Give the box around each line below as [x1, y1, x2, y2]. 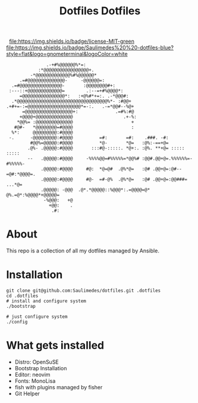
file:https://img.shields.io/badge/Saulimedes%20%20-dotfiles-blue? [6, 44, 174, 51]
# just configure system [6, 314, 68, 320]
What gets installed [6, 339, 105, 352]
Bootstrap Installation [14, 365, 67, 371]
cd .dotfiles [6, 293, 39, 299]
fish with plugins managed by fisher [14, 384, 103, 390]
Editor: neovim [14, 371, 51, 378]
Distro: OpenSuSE [14, 358, 59, 365]
